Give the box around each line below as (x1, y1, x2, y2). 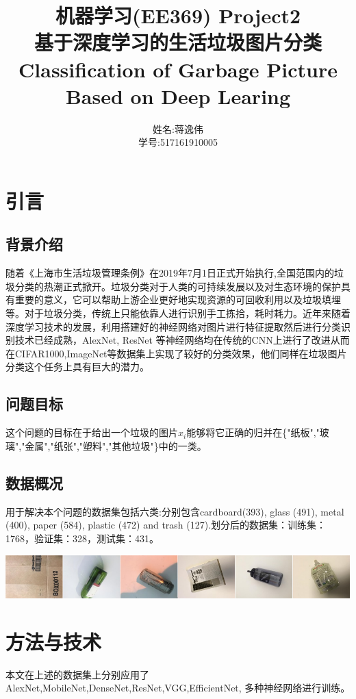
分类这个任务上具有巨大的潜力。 (5, 359, 149, 374)
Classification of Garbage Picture (18, 55, 338, 83)
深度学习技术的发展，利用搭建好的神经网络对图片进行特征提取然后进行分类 (5, 319, 341, 333)
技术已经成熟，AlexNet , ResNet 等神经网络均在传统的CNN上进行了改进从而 (14, 333, 350, 347)
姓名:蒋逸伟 (153, 121, 203, 136)
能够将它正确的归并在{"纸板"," (186, 425, 320, 440)
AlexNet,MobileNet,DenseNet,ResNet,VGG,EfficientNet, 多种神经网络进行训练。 (5, 681, 351, 695)
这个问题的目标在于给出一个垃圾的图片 (5, 425, 178, 440)
